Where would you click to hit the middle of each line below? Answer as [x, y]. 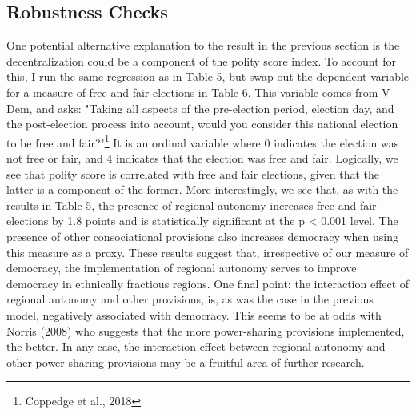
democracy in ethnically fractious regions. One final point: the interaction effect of [208, 283]
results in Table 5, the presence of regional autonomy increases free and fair [192, 205]
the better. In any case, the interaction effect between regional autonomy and [196, 346]
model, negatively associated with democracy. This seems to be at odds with [194, 314]
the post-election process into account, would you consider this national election [202, 124]
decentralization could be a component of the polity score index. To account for [202, 60]
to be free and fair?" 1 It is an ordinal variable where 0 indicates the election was [203, 141]
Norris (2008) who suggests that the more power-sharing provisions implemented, [206, 330]
